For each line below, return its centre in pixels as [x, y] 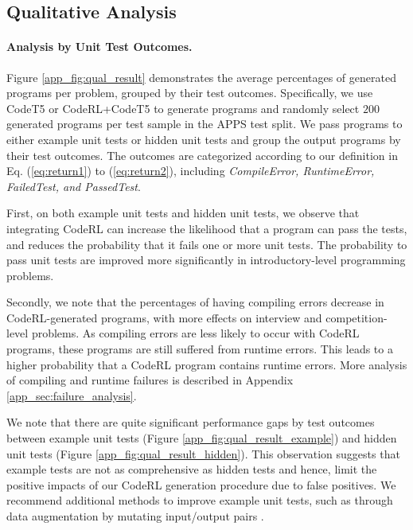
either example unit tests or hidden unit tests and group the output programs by [204, 139]
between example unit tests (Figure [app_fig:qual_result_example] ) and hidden [202, 438]
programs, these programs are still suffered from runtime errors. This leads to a [200, 349]
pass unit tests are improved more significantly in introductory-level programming [206, 260]
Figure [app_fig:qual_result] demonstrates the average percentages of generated [201, 77]
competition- [357, 317]
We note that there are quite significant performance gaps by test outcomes [191, 422]
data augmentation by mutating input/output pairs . [135, 516]
